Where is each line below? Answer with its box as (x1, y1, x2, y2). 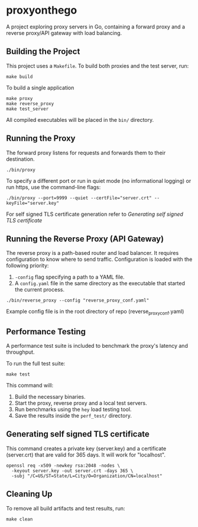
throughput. (6, 348, 35, 355)
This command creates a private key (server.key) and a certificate (6, 445, 167, 452)
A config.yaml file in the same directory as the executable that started (14, 280, 185, 287)
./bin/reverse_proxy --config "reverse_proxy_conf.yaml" (6, 298, 150, 303)
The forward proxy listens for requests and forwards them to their (6, 149, 166, 156)
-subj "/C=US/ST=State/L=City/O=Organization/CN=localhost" (11, 473, 163, 479)
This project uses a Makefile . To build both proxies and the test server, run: (6, 62, 189, 69)
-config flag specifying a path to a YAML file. (14, 273, 125, 281)
